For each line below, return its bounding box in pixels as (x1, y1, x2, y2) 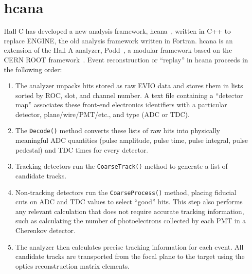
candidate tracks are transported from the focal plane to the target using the (15, 251, 245, 261)
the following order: (4, 64, 62, 74)
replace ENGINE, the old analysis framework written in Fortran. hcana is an (4, 35, 233, 45)
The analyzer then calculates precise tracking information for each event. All (15, 241, 244, 252)
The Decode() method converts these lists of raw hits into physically (15, 125, 220, 136)
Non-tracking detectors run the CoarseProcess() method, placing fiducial (15, 187, 236, 197)
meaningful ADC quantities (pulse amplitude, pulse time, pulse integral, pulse (15, 135, 248, 145)
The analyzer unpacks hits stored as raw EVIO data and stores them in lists (15, 80, 243, 91)
